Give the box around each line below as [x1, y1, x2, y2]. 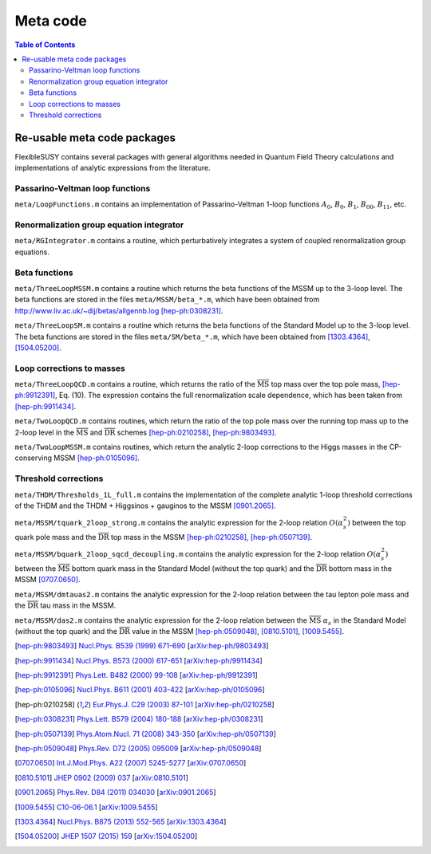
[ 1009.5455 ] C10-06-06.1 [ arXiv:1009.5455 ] [14, 802, 158, 812]
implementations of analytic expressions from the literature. [14, 163, 211, 173]
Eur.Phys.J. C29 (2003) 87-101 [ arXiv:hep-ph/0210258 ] [93, 699, 275, 709]
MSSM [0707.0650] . [14, 575, 81, 584]
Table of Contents [14, 40, 76, 49]
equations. [14, 247, 49, 257]
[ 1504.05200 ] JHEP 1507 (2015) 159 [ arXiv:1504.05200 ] [14, 832, 198, 841]
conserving [14, 453, 52, 462]
